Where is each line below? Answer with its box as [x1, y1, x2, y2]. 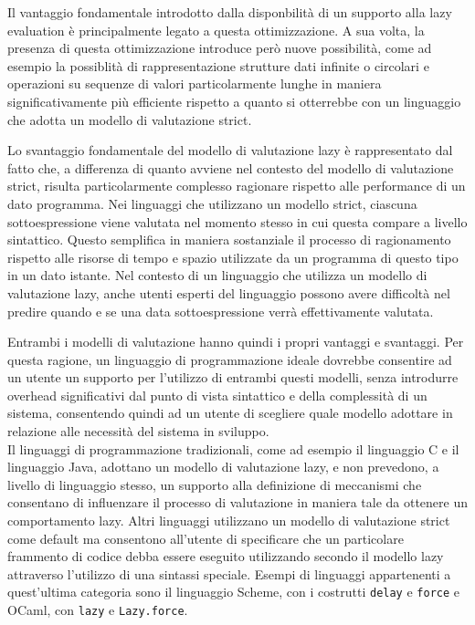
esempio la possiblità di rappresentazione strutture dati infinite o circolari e [7, 56, 429, 75]
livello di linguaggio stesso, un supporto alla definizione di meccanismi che [7, 474, 422, 494]
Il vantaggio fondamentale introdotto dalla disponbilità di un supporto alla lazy [7, 3, 452, 21]
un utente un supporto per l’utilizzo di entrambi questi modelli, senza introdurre [7, 368, 459, 387]
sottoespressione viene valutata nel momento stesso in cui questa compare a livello [7, 212, 468, 231]
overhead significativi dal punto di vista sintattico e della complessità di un [7, 385, 427, 404]
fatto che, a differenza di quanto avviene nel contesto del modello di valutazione [7, 158, 454, 177]
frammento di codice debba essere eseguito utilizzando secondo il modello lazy [7, 547, 444, 566]
